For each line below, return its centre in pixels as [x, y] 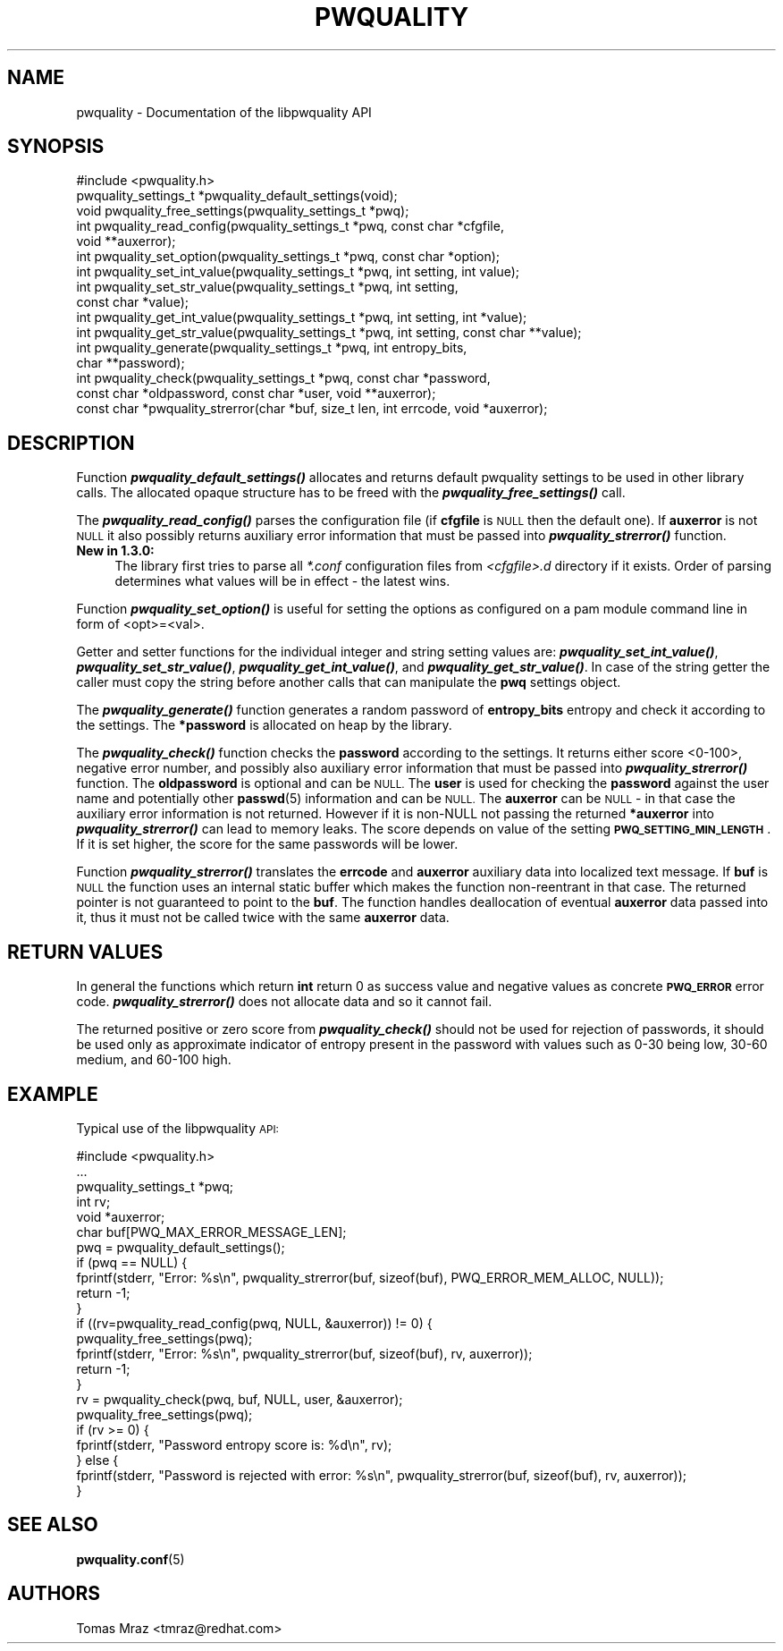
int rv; [93, 1201]
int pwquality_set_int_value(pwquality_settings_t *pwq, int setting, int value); [298, 272]
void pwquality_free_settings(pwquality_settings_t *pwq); [243, 211]
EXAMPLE [53, 1094]
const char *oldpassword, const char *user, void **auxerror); [256, 394]
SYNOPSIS [56, 147]
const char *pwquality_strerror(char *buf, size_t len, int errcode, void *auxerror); [312, 409]
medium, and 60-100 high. [154, 1060]
